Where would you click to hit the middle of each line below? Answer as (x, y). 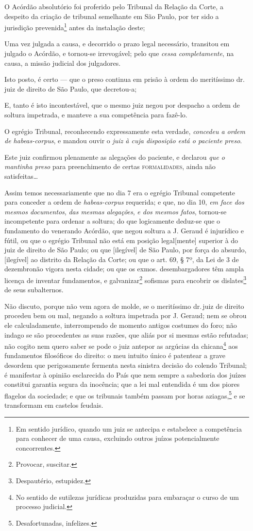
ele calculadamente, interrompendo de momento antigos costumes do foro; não (121, 325)
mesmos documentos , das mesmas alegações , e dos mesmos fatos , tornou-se (116, 211)
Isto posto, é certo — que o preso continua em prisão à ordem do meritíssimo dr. (125, 79)
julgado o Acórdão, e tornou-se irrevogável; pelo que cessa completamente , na (119, 53)
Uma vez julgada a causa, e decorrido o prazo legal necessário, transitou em (117, 44)
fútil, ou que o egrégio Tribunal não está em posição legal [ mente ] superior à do (121, 240)
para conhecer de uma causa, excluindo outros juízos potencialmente (118, 438)
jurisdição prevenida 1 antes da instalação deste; (75, 27)
